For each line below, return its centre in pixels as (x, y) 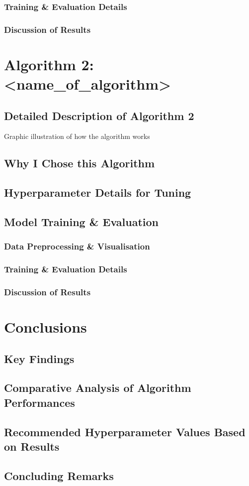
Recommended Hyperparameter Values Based (125, 431)
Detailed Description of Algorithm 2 (99, 115)
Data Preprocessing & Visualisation (77, 246)
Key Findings (39, 358)
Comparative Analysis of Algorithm (98, 388)
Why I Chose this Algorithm (80, 163)
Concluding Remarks (59, 475)
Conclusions (45, 327)
